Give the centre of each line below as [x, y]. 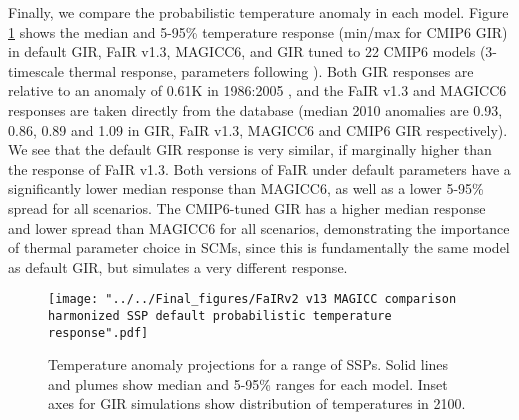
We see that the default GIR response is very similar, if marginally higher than [250, 149]
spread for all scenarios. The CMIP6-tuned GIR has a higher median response [247, 207]
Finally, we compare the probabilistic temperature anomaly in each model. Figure [258, 12]
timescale [36, 70]
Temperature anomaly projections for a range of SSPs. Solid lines [248, 364]
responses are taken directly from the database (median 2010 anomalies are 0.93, [255, 109]
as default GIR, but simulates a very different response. [178, 266]
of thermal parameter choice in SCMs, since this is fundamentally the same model [259, 247]
